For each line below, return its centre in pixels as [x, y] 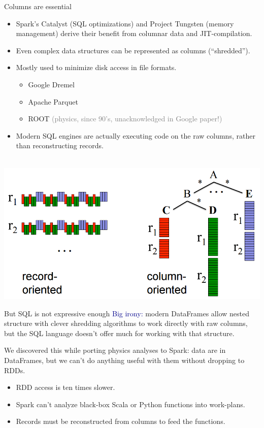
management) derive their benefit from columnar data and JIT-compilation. [134, 33]
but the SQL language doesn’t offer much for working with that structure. [119, 333]
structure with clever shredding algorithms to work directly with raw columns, [126, 323]
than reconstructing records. [60, 145]
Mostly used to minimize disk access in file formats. [96, 67]
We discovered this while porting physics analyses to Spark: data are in [115, 350]
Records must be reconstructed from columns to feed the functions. [121, 421]
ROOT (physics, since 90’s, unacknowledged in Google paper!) [125, 119]
